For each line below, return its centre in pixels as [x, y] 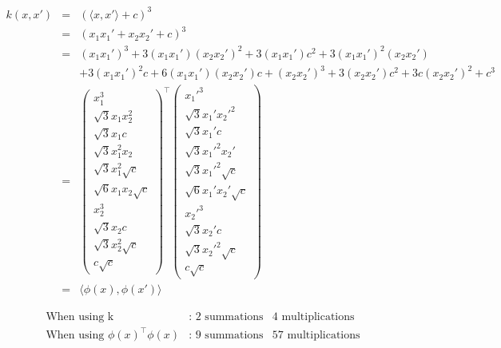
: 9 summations [226, 336]
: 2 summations [226, 316]
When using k [80, 316]
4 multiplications [313, 316]
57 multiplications [316, 336]
